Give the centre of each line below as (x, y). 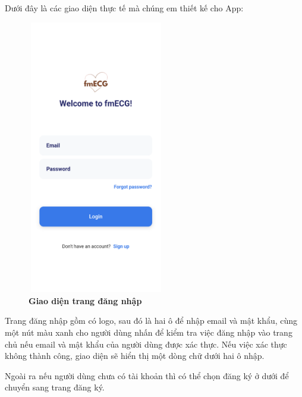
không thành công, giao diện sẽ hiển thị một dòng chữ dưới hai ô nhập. (135, 356)
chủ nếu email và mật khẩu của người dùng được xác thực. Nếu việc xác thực (146, 344)
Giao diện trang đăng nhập (85, 300)
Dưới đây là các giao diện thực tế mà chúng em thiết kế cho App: (124, 8)
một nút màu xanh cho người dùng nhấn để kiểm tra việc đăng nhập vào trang (149, 332)
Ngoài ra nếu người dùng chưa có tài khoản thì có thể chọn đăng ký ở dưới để (147, 375)
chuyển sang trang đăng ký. (55, 387)
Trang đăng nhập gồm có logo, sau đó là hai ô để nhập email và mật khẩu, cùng (151, 321)
